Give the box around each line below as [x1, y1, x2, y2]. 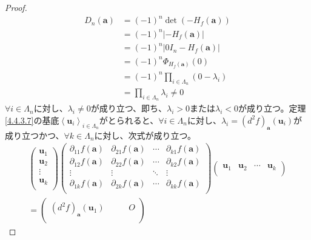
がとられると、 [99, 113, 159, 126]
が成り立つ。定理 [238, 102, 306, 115]
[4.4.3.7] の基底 [5, 113, 59, 126]
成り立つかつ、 [5, 128, 64, 141]
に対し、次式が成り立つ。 [94, 128, 196, 141]
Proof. [5, 1, 27, 13]
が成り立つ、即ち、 [90, 102, 167, 115]
